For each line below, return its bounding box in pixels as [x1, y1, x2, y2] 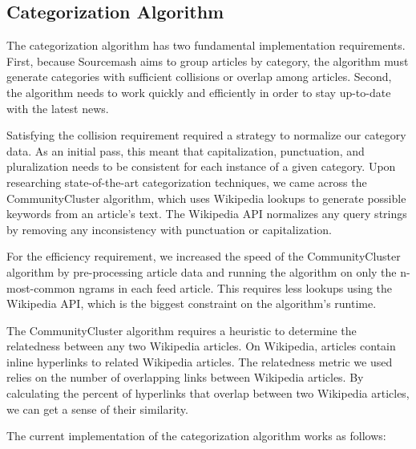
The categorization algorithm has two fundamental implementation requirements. [6, 37, 406, 54]
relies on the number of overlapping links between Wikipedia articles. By [6, 369, 364, 386]
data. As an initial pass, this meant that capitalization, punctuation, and [6, 142, 365, 159]
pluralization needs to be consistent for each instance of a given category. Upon [6, 158, 396, 175]
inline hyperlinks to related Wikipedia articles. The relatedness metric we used [6, 353, 393, 370]
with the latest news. [6, 99, 109, 116]
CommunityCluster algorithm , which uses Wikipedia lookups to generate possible [6, 189, 406, 206]
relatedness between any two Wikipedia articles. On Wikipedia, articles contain [6, 338, 396, 354]
